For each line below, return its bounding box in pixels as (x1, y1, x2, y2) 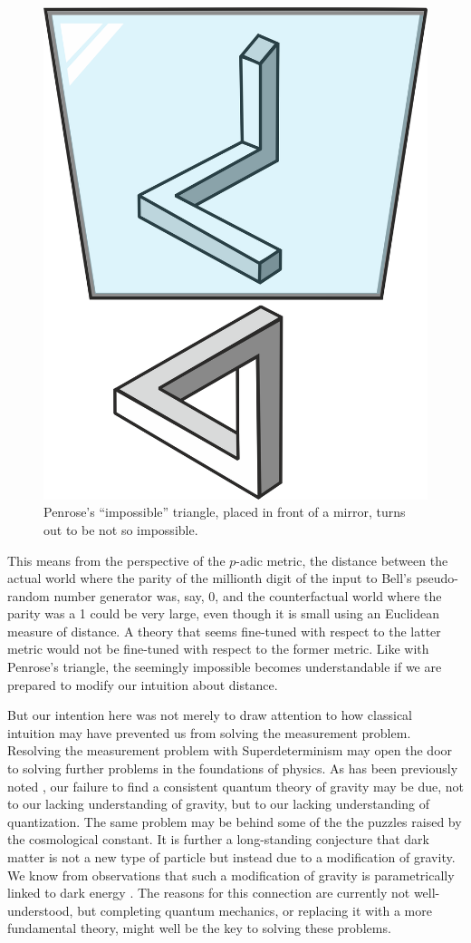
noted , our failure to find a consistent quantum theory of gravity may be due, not (7, 776, 464, 795)
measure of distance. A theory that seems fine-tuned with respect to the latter (7, 621, 441, 640)
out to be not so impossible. (43, 520, 198, 539)
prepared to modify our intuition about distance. (7, 675, 278, 694)
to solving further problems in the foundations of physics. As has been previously (7, 759, 458, 778)
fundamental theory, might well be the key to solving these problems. (7, 919, 391, 938)
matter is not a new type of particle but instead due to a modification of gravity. (7, 848, 456, 866)
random (7, 586, 50, 605)
